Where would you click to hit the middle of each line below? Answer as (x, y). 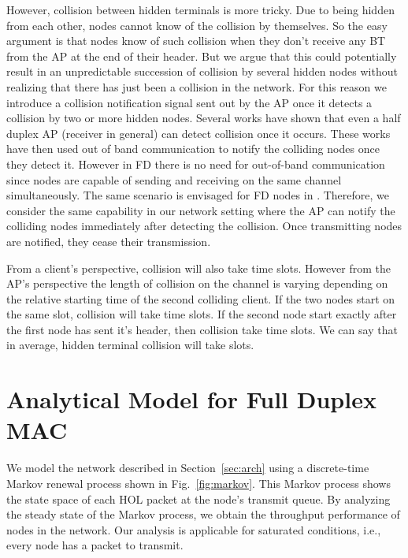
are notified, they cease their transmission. (109, 241)
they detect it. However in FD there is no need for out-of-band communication (196, 164)
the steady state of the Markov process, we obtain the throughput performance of (203, 514)
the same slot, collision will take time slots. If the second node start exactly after (202, 314)
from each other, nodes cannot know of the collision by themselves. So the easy (197, 25)
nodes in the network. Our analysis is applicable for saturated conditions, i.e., (194, 529)
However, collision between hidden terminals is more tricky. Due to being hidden (200, 9)
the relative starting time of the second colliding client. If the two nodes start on (201, 298)
